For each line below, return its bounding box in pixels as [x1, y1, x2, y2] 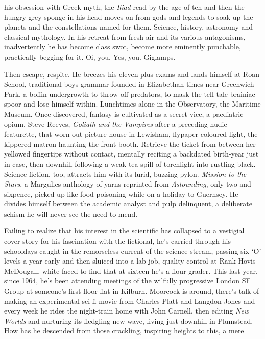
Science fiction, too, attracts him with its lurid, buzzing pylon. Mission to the [4, 168, 247, 179]
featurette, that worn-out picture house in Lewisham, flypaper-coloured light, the [4, 128, 258, 139]
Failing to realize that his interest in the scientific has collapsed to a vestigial [4, 225, 245, 236]
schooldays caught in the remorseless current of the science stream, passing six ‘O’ [4, 245, 261, 256]
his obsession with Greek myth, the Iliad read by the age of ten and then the [4, 2, 245, 12]
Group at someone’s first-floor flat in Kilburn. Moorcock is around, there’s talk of [4, 285, 259, 296]
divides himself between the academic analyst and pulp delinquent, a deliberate [4, 198, 253, 209]
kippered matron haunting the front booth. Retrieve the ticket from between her [4, 138, 256, 149]
